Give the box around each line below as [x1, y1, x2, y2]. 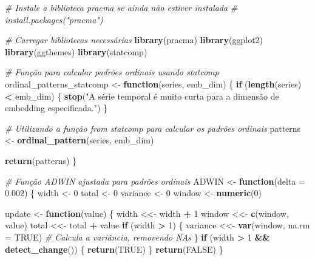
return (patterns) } [5, 154, 77, 166]
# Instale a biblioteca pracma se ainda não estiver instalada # [5, 1, 238, 13]
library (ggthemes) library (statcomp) [5, 45, 147, 58]
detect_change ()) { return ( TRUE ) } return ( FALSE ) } [5, 242, 223, 255]
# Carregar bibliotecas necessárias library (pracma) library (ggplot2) [5, 33, 263, 46]
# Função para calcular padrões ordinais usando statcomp [5, 66, 219, 78]
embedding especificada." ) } [5, 101, 108, 114]
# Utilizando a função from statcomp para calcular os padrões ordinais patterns [5, 121, 301, 134]
